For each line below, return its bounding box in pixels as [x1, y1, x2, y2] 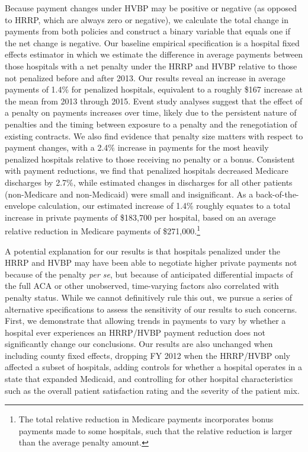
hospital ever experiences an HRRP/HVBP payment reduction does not [5, 326, 265, 338]
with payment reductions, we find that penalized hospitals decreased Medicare [5, 164, 288, 177]
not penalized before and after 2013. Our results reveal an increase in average [5, 71, 285, 84]
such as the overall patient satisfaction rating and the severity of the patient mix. [5, 384, 300, 396]
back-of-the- [255, 187, 299, 200]
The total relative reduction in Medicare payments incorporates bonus [18, 413, 274, 425]
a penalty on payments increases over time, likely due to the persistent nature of [5, 106, 297, 119]
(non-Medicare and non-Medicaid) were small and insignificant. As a [5, 187, 254, 200]
